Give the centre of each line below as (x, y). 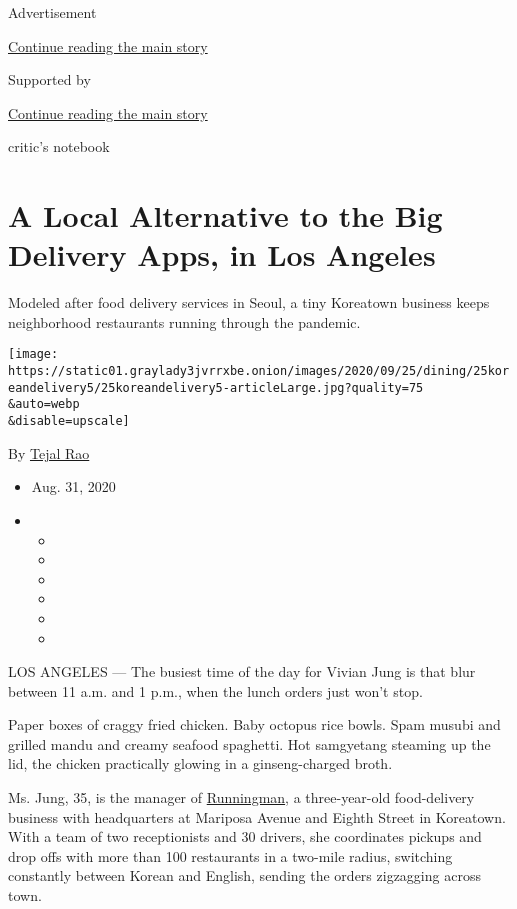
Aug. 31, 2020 (73, 486)
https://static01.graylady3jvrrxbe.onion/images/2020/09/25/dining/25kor (259, 371)
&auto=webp (44, 404)
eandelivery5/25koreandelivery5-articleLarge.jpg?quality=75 (216, 387)
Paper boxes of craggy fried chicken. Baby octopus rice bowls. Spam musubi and (254, 724)
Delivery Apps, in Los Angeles (222, 254)
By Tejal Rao (49, 452)
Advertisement (52, 12)
